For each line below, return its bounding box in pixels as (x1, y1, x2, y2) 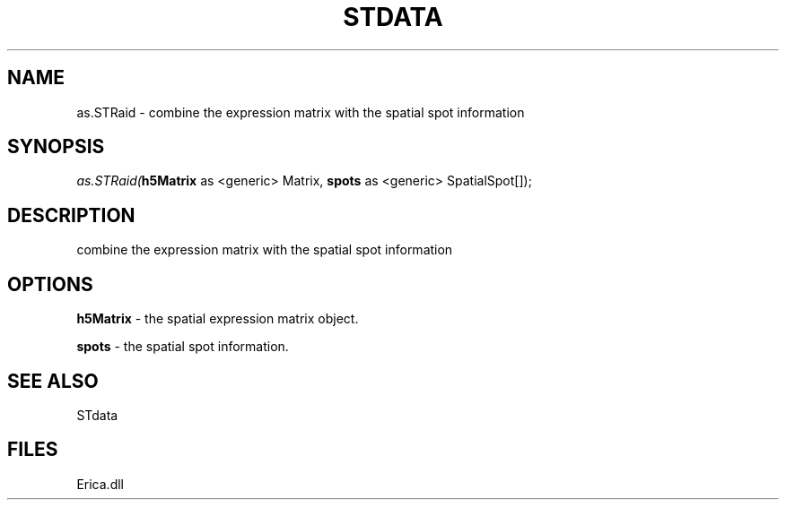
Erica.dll (76, 476, 124, 492)
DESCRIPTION (7, 203, 135, 227)
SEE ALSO (7, 369, 99, 392)
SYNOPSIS (7, 135, 105, 159)
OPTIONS (7, 272, 93, 296)
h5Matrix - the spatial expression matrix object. (76, 311, 359, 327)
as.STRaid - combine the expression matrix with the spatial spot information (76, 104, 525, 120)
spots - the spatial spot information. (76, 339, 289, 355)
